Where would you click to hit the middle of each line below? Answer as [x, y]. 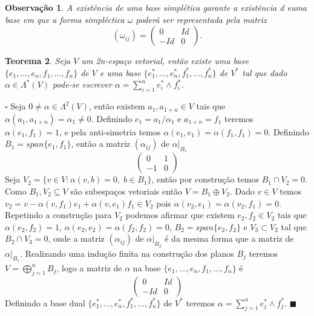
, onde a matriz [76, 238]
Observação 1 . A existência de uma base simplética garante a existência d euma [156, 7]
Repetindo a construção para [58, 215]
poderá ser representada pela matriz [201, 19]
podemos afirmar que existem [180, 215]
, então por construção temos [205, 179]
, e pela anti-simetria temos [110, 131]
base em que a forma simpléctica [65, 19]
